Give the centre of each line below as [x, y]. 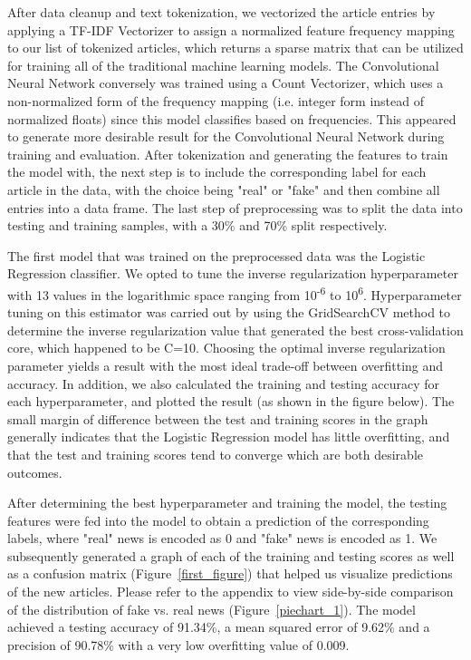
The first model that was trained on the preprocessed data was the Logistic [216, 255]
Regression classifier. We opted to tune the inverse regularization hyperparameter [233, 273]
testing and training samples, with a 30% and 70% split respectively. [197, 225]
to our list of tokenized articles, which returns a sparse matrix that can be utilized [235, 48]
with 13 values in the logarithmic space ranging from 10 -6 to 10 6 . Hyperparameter [235, 293]
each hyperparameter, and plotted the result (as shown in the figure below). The [231, 401]
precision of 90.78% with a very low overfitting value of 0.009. [178, 644]
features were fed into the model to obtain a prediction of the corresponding [218, 520]
